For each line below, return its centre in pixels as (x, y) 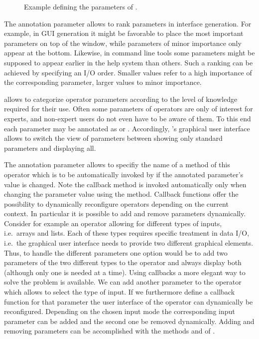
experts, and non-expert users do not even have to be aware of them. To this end (128, 118)
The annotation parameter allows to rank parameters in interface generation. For (128, 23)
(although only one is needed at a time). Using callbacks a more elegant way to (125, 272)
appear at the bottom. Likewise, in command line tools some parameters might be (129, 53)
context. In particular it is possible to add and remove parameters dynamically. (125, 213)
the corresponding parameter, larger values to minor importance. (103, 82)
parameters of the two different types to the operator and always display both (123, 262)
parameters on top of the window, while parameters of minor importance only (123, 43)
